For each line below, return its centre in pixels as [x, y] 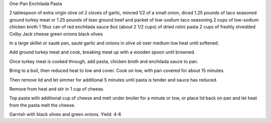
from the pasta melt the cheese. [42, 105]
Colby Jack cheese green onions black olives [56, 34]
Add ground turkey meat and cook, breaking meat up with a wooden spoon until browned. [102, 52]
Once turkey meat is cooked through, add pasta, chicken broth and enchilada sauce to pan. [104, 61]
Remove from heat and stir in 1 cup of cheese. [57, 89]
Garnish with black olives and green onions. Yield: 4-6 [65, 114]
